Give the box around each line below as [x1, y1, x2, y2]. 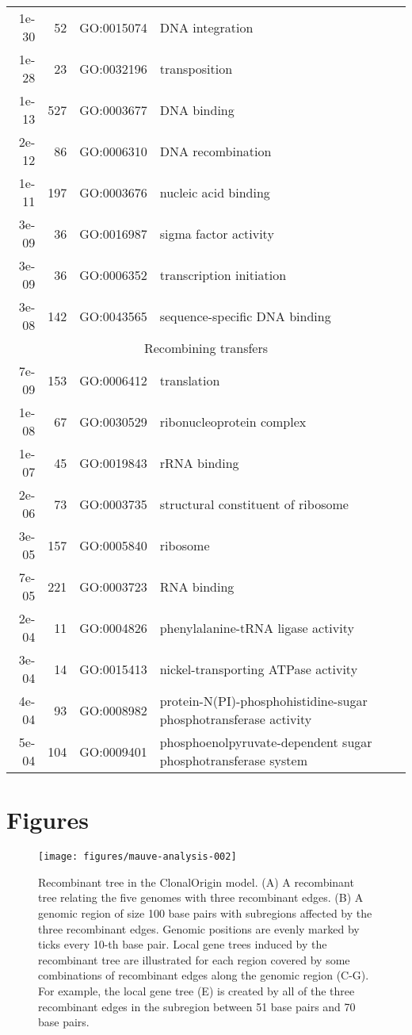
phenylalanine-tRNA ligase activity [159, 618, 354, 637]
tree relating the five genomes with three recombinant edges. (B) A [38, 889, 364, 906]
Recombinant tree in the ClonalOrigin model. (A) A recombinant [38, 873, 354, 890]
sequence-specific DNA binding [159, 306, 331, 325]
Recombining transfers [143, 339, 269, 357]
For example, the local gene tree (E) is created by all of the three [38, 982, 355, 999]
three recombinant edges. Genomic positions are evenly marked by [38, 920, 360, 937]
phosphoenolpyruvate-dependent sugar [159, 733, 372, 751]
